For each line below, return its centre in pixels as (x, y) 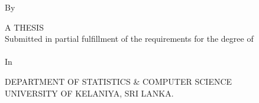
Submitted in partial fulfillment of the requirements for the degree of (129, 39)
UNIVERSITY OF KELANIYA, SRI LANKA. (89, 93)
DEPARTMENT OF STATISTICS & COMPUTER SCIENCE (119, 81)
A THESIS (24, 27)
